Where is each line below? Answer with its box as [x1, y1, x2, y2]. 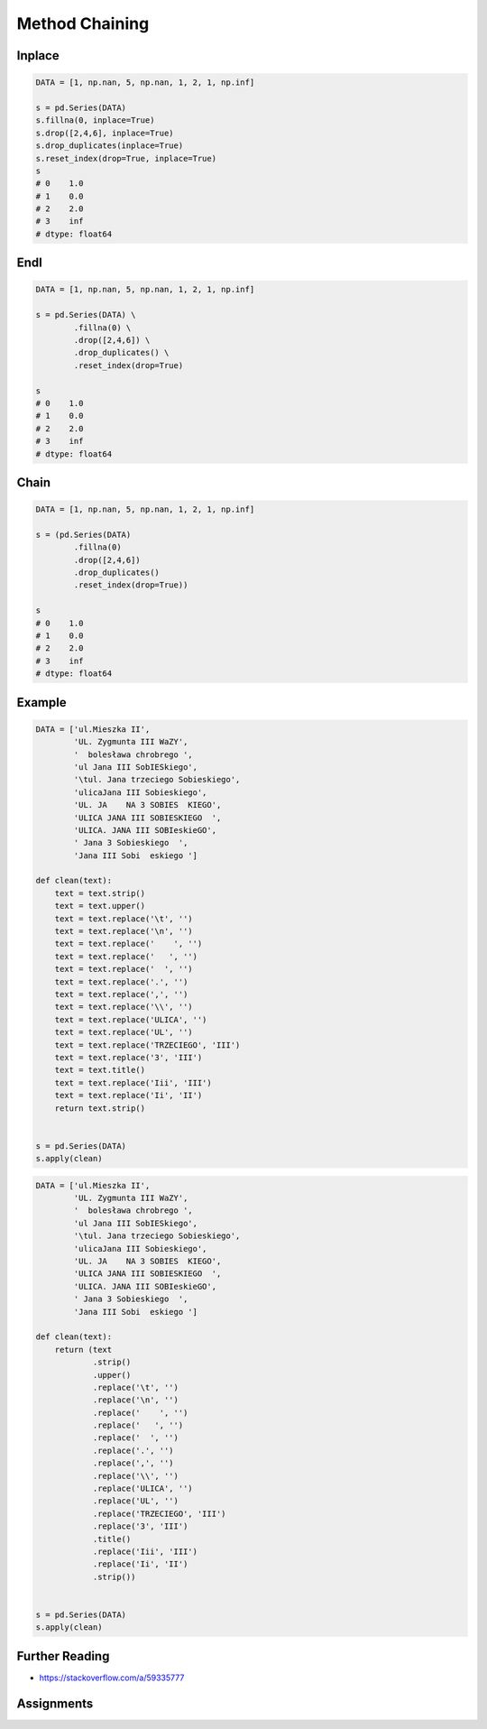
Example [16, 695, 67, 710]
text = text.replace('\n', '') [54, 926, 193, 937]
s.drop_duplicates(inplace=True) [35, 141, 184, 151]
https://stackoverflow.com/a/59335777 [39, 1672, 185, 1683]
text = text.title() [54, 1065, 146, 1076]
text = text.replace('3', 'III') [54, 1052, 203, 1062]
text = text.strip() [54, 888, 146, 898]
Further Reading [16, 1648, 110, 1664]
